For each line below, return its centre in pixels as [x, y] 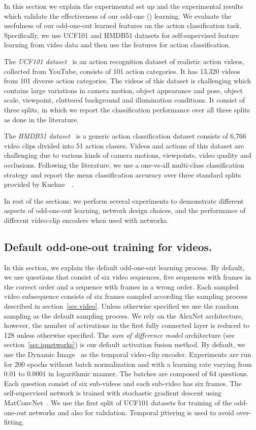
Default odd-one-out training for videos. [108, 246]
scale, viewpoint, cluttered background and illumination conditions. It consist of [125, 100]
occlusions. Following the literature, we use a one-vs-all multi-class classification [124, 164]
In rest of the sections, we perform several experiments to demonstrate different [124, 200]
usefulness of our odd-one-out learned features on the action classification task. [123, 25]
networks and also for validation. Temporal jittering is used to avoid [131, 412]
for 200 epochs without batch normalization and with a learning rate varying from [128, 364]
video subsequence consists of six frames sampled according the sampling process [126, 296]
